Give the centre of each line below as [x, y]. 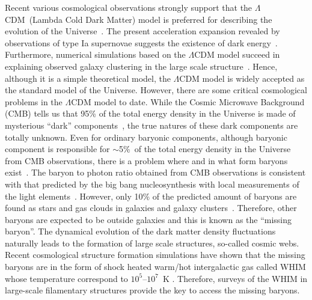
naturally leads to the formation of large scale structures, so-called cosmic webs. [152, 243]
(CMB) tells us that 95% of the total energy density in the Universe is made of [150, 113]
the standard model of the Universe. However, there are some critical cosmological [156, 90]
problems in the [34, 101]
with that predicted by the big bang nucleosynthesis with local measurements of [152, 184]
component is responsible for [57, 149]
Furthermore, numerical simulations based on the [95, 54]
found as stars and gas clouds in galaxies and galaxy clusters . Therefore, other [151, 208]
